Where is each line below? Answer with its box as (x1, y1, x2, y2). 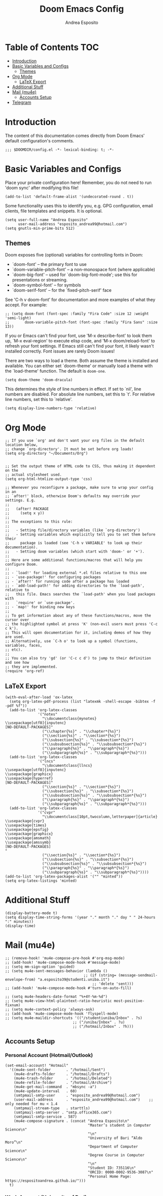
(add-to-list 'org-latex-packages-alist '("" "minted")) (5, 874, 123, 879)
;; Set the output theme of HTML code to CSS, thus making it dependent (5, 464, 156, 469)
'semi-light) (5, 316, 32, 320)
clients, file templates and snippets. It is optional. (5, 208, 103, 214)
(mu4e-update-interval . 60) (14, 1089, 77, 1094)
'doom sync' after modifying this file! (5, 184, 79, 191)
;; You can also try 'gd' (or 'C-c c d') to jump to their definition (5, 656, 151, 661)
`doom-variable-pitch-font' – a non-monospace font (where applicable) (12, 267, 155, 273)
